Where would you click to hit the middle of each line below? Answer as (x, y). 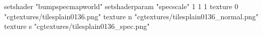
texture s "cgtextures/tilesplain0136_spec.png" (77, 26)
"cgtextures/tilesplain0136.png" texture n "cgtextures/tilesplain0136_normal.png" (132, 16)
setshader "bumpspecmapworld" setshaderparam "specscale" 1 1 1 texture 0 (121, 6)
